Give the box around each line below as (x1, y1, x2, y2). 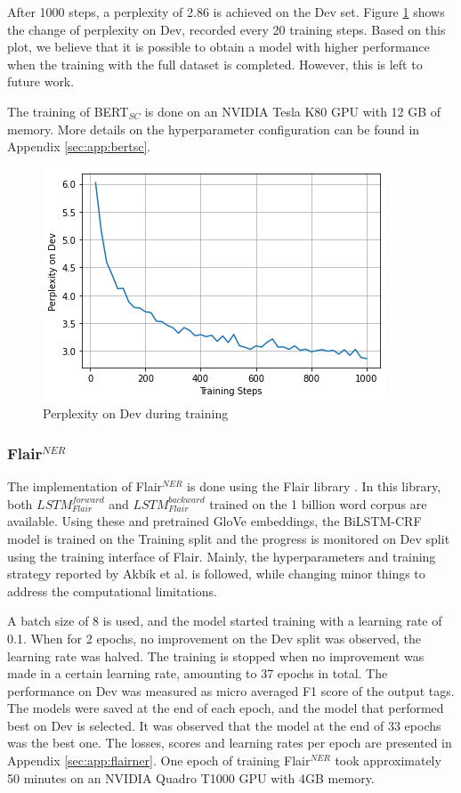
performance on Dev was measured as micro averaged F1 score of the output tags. (7, 681, 455, 700)
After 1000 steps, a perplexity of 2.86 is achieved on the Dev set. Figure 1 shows (7, 3, 445, 20)
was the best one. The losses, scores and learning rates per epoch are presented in (7, 733, 452, 752)
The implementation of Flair (7, 477, 163, 496)
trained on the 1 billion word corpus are (209, 494, 427, 513)
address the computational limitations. (7, 581, 217, 600)
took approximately (335, 751, 441, 770)
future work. (7, 72, 75, 91)
